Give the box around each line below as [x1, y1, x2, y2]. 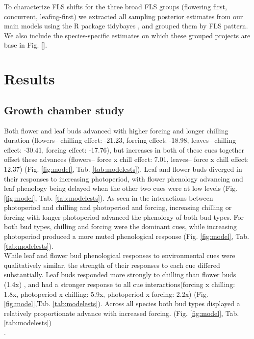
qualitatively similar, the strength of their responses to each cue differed [4, 260, 220, 270]
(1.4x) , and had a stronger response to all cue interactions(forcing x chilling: [4, 279, 235, 289]
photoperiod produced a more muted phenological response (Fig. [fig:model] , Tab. [4, 231, 249, 241]
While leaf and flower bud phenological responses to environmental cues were [4, 250, 235, 261]
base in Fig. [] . [4, 40, 47, 50]
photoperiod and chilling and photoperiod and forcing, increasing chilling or [4, 202, 232, 212]
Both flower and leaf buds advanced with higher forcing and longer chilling [4, 125, 229, 135]
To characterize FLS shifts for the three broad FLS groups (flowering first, [4, 1, 227, 11]
